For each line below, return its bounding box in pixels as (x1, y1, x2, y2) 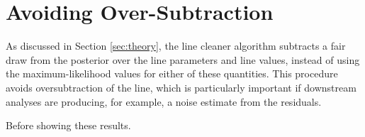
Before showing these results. (6, 118, 131, 133)
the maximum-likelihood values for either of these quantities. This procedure (6, 66, 338, 81)
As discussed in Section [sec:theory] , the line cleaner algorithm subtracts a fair (6, 38, 346, 53)
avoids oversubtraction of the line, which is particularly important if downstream (6, 80, 356, 94)
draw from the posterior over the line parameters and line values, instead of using (6, 52, 360, 67)
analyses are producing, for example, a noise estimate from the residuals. (6, 94, 322, 109)
